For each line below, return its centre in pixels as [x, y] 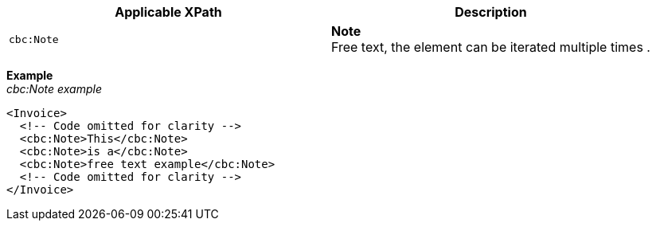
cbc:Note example [54, 89]
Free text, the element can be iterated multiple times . [490, 47]
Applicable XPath [168, 12]
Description [491, 12]
